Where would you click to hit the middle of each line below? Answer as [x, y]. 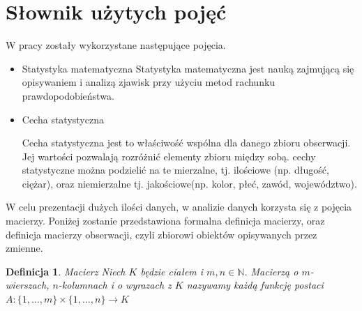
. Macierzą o [271, 271]
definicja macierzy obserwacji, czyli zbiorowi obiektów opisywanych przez [161, 234]
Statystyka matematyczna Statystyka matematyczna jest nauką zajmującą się [188, 68]
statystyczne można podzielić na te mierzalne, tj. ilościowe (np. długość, [175, 170]
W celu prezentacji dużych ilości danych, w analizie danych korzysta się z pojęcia [179, 207]
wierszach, [28, 285]
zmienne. [24, 248]
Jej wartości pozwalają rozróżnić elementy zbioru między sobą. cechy [169, 156]
